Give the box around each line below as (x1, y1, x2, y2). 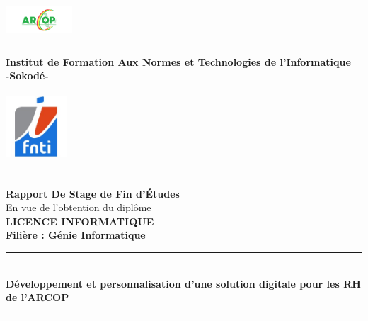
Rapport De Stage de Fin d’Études (6, 186, 180, 201)
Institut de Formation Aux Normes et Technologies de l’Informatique (6, 54, 351, 69)
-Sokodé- (6, 68, 49, 83)
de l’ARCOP (6, 290, 69, 305)
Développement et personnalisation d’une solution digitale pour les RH (6, 276, 361, 291)
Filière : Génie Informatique (6, 227, 146, 242)
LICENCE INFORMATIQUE (6, 213, 154, 228)
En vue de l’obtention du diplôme (6, 200, 151, 215)
